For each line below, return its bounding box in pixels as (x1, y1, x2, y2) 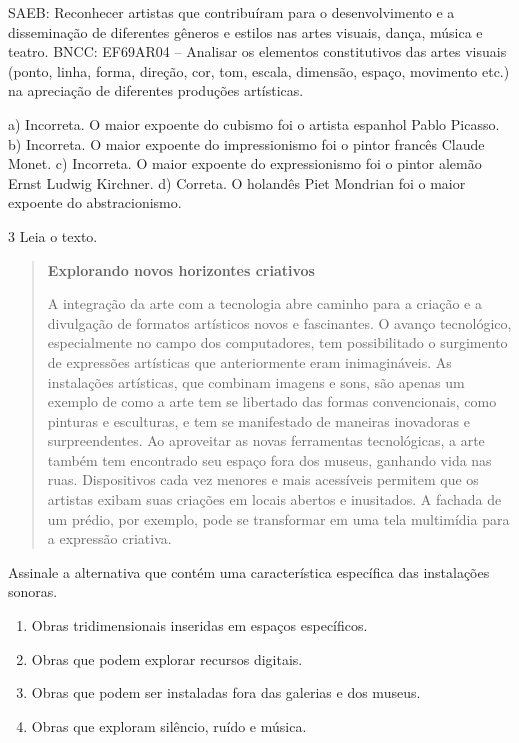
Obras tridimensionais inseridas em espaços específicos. (31, 615, 368, 636)
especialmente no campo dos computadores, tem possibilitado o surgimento (47, 332, 508, 353)
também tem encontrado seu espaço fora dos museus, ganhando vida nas (47, 449, 492, 470)
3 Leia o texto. (8, 225, 98, 246)
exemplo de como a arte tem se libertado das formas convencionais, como (47, 391, 497, 412)
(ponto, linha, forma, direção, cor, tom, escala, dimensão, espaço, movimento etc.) (8, 60, 510, 81)
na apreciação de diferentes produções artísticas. (8, 80, 304, 101)
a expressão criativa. (47, 528, 172, 549)
